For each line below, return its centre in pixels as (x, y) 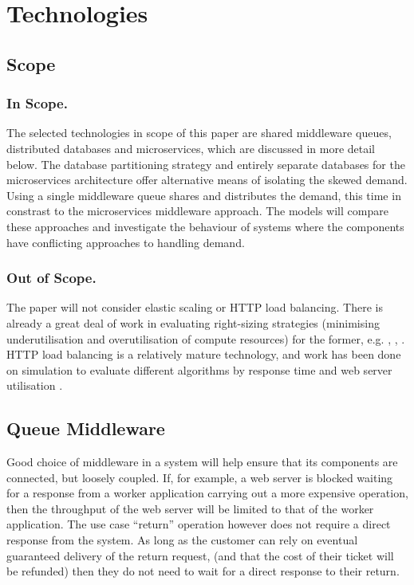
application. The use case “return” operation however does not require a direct (199, 524)
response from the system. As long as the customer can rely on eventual (182, 540)
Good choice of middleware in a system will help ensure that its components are (202, 462)
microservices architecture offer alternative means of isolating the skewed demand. (207, 180)
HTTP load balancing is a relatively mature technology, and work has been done (204, 354)
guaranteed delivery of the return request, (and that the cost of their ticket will (200, 555)
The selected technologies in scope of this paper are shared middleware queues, (199, 133)
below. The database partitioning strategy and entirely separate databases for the (206, 164)
